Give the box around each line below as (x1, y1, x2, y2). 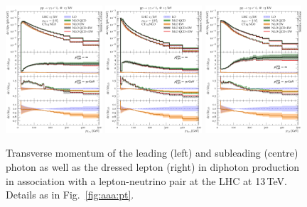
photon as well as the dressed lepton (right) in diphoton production (6, 160, 300, 174)
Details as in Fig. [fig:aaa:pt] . (6, 187, 134, 202)
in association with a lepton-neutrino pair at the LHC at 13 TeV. (6, 173, 287, 188)
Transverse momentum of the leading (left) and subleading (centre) (6, 145, 298, 160)
